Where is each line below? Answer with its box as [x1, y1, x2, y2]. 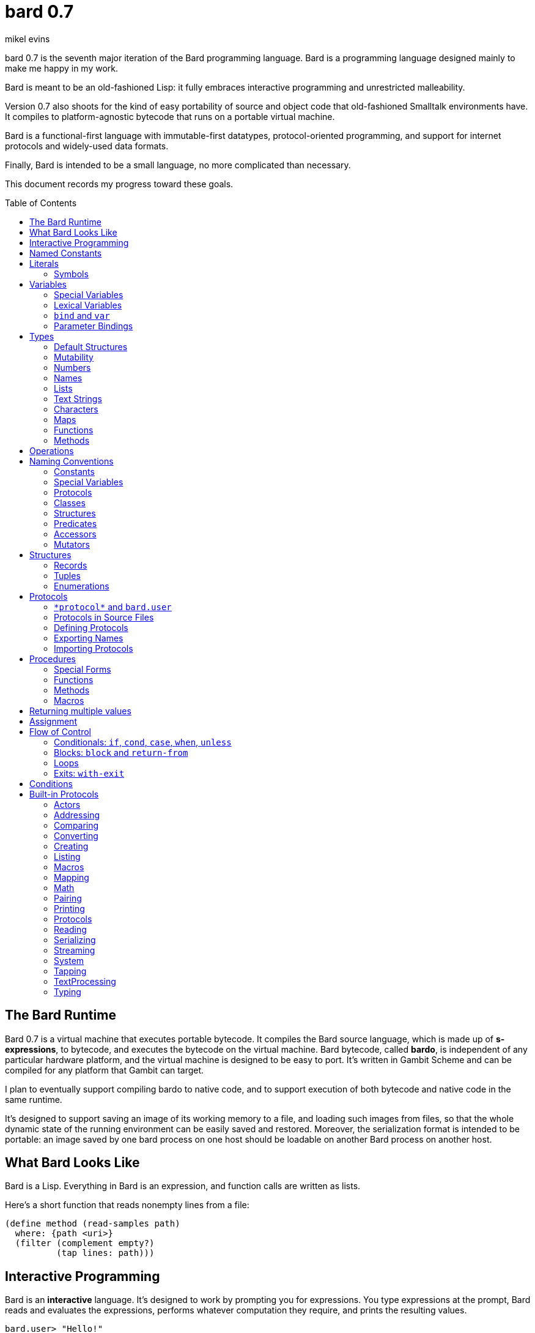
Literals [29, 258, 59, 269]
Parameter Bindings [54, 320, 133, 331]
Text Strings [54, 393, 102, 404]
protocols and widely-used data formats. [5, 140, 169, 151]
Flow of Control [29, 726, 92, 737]
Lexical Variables [54, 299, 122, 310]
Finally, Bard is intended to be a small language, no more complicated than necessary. [5, 159, 351, 170]
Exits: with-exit [54, 767, 125, 779]
